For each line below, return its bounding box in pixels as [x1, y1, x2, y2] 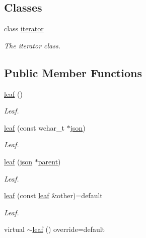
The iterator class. [4, 40, 61, 50]
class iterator [4, 23, 44, 34]
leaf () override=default [32, 224, 105, 234]
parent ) [38, 156, 61, 166]
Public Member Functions [4, 65, 142, 80]
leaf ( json [4, 156, 33, 166]
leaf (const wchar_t [4, 122, 64, 133]
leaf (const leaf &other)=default [4, 190, 103, 201]
